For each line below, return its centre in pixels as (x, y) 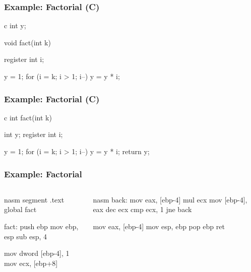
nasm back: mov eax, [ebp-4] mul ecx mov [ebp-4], (170, 199)
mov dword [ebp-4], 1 (37, 253)
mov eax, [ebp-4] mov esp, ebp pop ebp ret (159, 226)
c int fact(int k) (28, 117)
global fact (20, 209)
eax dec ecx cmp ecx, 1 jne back (142, 209)
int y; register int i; (34, 134)
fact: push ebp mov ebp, (41, 226)
